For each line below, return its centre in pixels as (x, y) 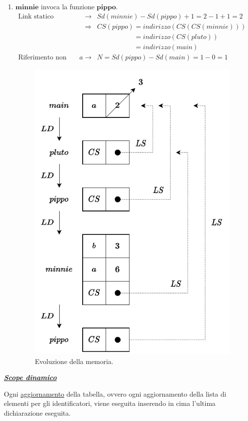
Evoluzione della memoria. (74, 361)
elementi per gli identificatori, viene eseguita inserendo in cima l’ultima (110, 403)
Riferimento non (42, 57)
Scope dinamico (30, 377)
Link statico (36, 16)
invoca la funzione (68, 6)
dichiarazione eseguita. (37, 412)
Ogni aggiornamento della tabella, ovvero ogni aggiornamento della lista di (115, 393)
